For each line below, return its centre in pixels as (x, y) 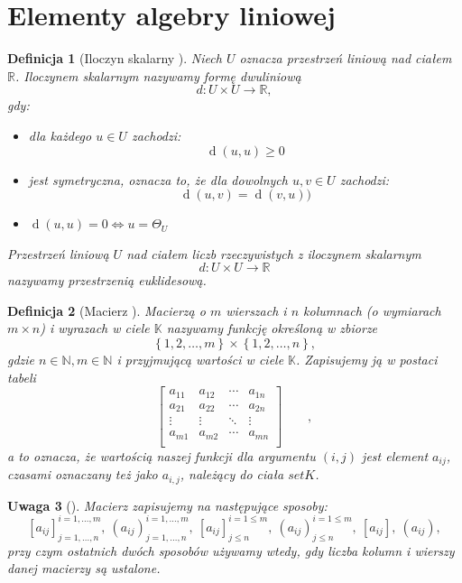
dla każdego (60, 135)
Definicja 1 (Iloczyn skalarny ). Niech (115, 58)
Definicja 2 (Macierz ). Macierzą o (106, 310)
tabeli (22, 377)
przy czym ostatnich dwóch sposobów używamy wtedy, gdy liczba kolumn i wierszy (231, 550)
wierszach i (256, 310)
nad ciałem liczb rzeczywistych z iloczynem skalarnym (274, 253)
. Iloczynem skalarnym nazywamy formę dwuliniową (158, 75)
